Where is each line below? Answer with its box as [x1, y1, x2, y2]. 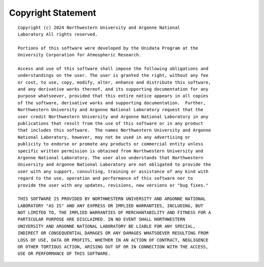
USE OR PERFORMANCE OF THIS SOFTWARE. [18, 251, 111, 257]
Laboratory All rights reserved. [18, 31, 98, 37]
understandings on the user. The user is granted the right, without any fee [18, 73, 209, 78]
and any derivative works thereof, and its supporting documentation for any [18, 86, 209, 92]
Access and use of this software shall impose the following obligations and [18, 66, 209, 71]
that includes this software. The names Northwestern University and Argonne [18, 127, 211, 133]
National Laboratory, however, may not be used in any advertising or [18, 134, 191, 140]
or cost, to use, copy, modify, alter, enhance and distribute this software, [18, 79, 211, 85]
